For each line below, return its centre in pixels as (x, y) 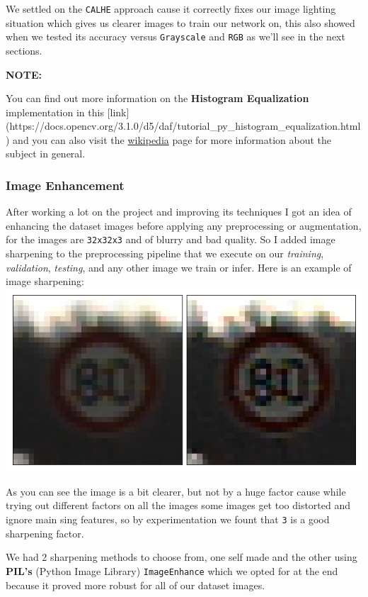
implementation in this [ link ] (68, 112)
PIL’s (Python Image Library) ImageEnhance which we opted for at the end (172, 570)
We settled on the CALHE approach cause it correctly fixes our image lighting (171, 9)
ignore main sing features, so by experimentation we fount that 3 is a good (168, 519)
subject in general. (46, 154)
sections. (24, 50)
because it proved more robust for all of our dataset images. (136, 585)
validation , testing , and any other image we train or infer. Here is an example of (179, 267)
